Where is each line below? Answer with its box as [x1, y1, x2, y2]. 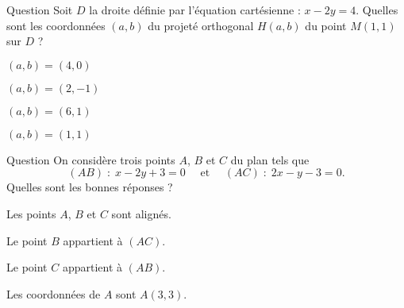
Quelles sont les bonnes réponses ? [6, 179, 173, 195]
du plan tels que [230, 151, 310, 167]
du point [305, 17, 347, 33]
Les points [6, 205, 56, 221]
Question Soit [6, 2, 73, 17]
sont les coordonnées [6, 17, 106, 33]
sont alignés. [111, 205, 171, 221]
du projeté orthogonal [148, 17, 254, 33]
